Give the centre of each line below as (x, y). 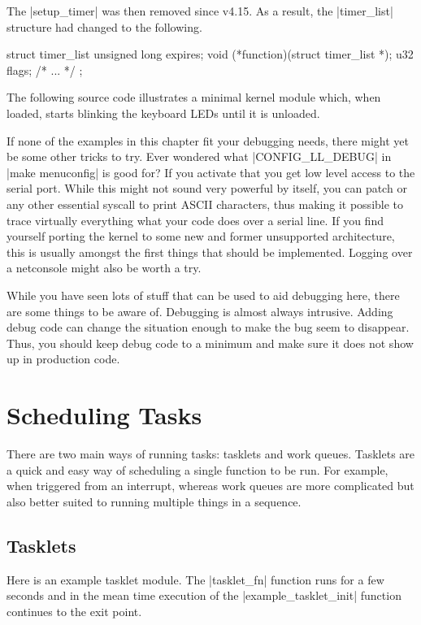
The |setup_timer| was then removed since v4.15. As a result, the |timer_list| (200, 11)
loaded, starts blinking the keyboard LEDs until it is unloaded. (163, 113)
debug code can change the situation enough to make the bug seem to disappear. (208, 327)
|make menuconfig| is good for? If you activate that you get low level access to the (211, 172)
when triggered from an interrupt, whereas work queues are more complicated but (210, 486)
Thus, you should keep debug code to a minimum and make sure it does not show (210, 343)
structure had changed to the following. (104, 26)
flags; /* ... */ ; (45, 69)
